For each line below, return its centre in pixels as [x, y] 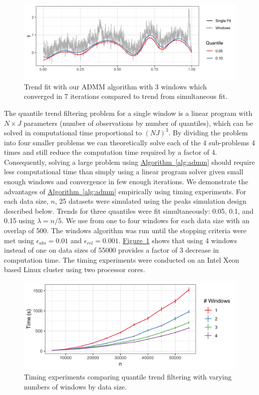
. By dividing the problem [208, 133]
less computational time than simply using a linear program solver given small [124, 172]
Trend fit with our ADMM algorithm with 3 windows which [116, 86]
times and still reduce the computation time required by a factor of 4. [111, 152]
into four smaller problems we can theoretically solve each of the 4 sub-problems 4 [129, 142]
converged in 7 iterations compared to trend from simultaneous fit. [126, 96]
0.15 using [19, 220]
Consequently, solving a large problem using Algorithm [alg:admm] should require [129, 162]
